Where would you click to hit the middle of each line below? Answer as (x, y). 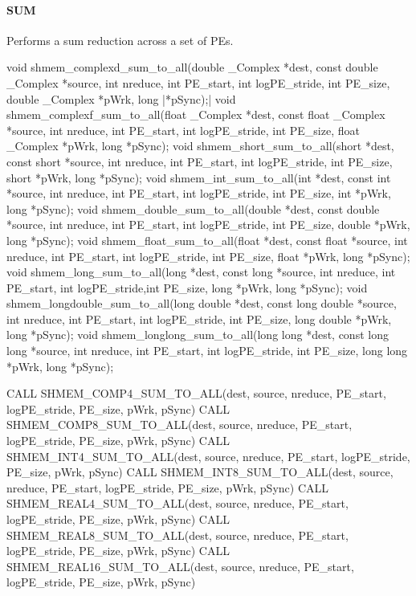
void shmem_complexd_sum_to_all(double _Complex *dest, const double (192, 67)
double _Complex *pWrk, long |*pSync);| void (121, 98)
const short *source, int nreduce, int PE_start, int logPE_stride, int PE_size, (200, 161)
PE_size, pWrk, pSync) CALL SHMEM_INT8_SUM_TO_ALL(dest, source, (200, 472)
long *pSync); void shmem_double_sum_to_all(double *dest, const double (193, 208)
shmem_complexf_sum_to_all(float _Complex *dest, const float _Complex (196, 114)
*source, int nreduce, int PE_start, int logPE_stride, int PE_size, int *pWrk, (199, 193)
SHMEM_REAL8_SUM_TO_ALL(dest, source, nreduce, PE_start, (177, 535)
